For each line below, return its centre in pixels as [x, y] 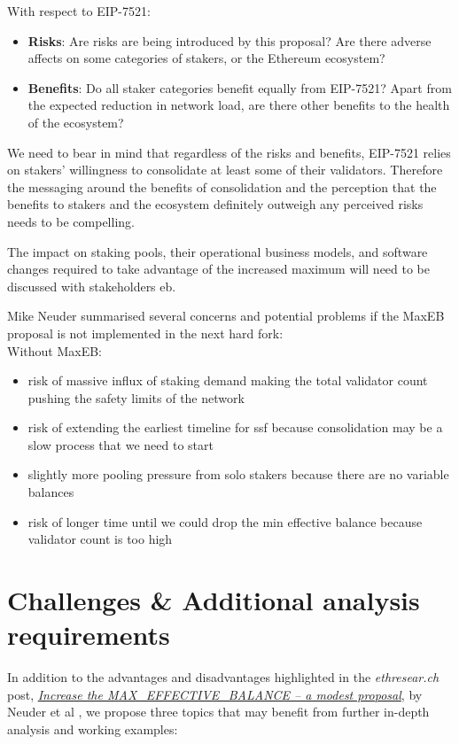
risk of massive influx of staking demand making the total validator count [228, 380]
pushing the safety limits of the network [136, 397]
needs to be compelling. [71, 221]
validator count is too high [100, 539]
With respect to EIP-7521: [79, 11]
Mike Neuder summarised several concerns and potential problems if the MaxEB [226, 316]
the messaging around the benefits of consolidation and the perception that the [222, 186]
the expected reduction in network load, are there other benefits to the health [239, 105]
